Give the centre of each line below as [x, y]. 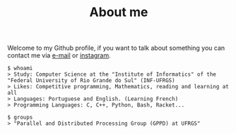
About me [119, 12]
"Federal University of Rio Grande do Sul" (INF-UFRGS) [91, 81]
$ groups [20, 118]
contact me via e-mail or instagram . [59, 55]
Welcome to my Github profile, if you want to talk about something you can [116, 48]
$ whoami [20, 68]
